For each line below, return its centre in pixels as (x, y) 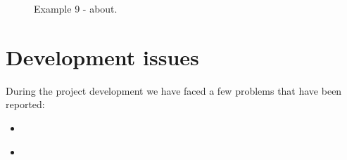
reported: (25, 104)
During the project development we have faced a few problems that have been (174, 90)
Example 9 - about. (76, 8)
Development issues (102, 56)
